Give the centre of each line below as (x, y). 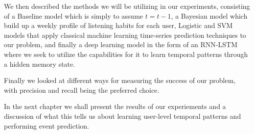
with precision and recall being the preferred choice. (82, 90)
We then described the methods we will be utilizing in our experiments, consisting (127, 6)
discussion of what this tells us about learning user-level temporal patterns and (123, 116)
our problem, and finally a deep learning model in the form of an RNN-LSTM (121, 44)
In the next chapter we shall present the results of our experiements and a (115, 106)
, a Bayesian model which (209, 15)
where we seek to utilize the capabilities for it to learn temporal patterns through (126, 54)
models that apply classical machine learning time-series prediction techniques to (125, 35)
